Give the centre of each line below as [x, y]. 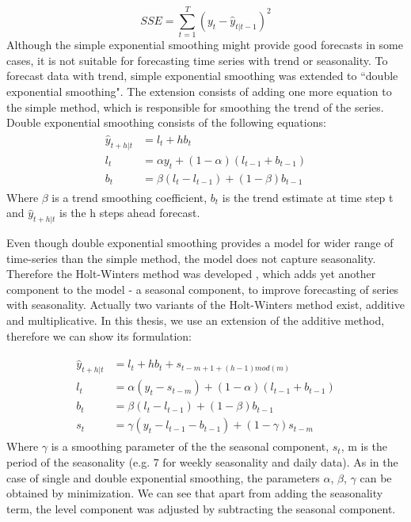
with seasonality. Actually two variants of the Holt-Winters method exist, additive [205, 305]
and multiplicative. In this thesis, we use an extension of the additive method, [196, 320]
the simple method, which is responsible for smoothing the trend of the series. [195, 107]
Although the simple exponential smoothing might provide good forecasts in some [205, 45]
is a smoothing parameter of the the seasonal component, [190, 446]
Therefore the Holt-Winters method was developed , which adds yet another [191, 274]
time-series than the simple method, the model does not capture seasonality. [191, 258]
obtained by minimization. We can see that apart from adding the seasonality [195, 493]
